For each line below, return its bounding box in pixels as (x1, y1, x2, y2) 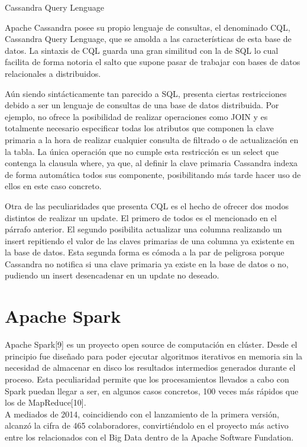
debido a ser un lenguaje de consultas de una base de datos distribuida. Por (5, 99, 279, 111)
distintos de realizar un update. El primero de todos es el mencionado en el (5, 211, 277, 223)
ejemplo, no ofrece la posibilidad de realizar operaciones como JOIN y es (5, 110, 268, 122)
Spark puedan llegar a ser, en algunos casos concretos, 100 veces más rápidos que (5, 384, 299, 397)
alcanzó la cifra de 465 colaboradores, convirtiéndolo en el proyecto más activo (5, 419, 289, 432)
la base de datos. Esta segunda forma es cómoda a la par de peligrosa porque (5, 246, 285, 258)
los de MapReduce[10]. (5, 396, 86, 409)
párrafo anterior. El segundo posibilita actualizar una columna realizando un (5, 223, 282, 235)
